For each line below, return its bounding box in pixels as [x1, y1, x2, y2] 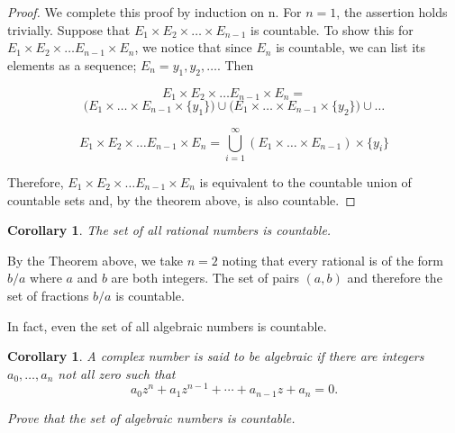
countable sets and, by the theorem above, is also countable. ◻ [7, 190, 356, 209]
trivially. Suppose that [7, 20, 131, 39]
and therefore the [347, 268, 442, 287]
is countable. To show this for [250, 20, 414, 39]
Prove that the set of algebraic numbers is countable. [7, 408, 296, 427]
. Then [216, 55, 254, 74]
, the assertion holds [336, 3, 448, 21]
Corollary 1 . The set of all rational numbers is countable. [7, 221, 332, 239]
